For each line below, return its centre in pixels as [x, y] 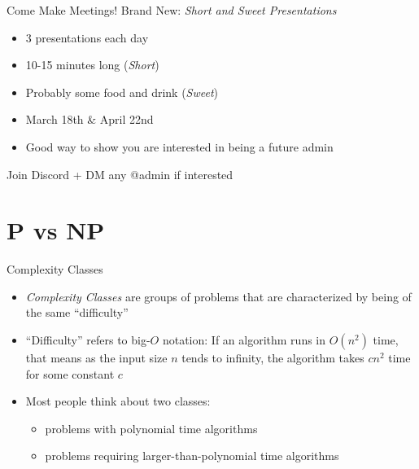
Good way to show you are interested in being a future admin [179, 146]
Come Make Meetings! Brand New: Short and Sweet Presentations [172, 10]
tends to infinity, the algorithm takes [273, 358]
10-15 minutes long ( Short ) [92, 65]
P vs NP [56, 230]
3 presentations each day [87, 37]
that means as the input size [96, 358]
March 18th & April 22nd [89, 119]
